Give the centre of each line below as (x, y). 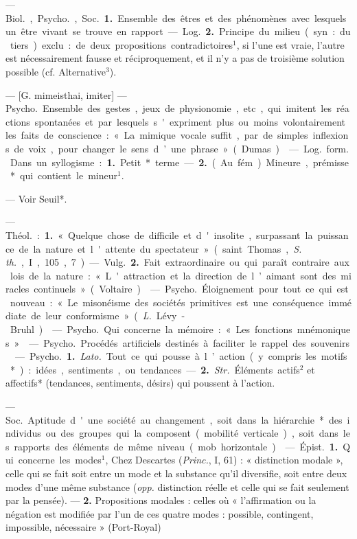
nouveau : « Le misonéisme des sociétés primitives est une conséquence (167, 302)
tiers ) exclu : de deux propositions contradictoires (122, 44)
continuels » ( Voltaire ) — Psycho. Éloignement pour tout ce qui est (191, 289)
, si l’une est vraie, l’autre (290, 44)
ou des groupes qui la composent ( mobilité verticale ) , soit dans (192, 433)
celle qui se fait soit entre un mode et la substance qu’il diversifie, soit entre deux (176, 473)
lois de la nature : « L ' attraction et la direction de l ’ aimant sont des (173, 275)
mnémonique (324, 329)
